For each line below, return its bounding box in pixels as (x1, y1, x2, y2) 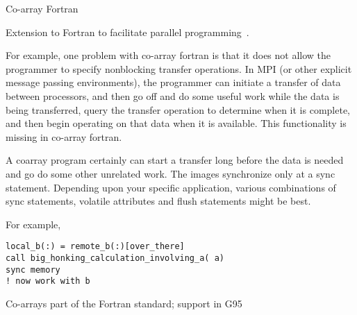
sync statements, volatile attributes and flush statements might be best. (6, 194, 311, 208)
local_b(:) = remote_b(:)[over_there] (6, 241, 185, 252)
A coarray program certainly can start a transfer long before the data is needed (6, 153, 344, 167)
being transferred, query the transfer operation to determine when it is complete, (6, 102, 351, 117)
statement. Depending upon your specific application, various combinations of (6, 180, 336, 194)
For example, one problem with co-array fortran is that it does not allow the (6, 48, 331, 62)
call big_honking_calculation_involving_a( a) (6, 253, 224, 263)
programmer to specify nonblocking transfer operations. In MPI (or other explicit (6, 61, 352, 76)
